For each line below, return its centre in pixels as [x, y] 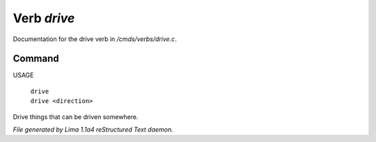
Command [36, 59]
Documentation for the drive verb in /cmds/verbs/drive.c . [95, 39]
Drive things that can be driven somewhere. [76, 117]
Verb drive [44, 18]
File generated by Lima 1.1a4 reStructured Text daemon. [93, 129]
